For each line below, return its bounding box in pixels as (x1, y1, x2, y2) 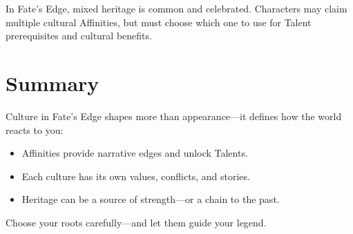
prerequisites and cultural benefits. (6, 28, 152, 43)
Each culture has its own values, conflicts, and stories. (21, 168, 250, 183)
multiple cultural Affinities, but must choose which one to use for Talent (6, 14, 312, 29)
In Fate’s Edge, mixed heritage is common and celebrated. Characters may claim (6, 1, 347, 15)
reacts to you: (6, 122, 64, 137)
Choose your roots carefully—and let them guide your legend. (6, 215, 267, 229)
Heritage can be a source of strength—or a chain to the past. (21, 192, 280, 206)
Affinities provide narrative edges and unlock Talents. (21, 146, 248, 160)
